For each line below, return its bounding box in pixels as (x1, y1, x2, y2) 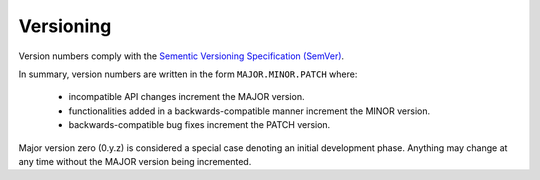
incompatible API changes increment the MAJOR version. (68, 91, 305, 103)
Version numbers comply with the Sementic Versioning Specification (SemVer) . (18, 50, 345, 62)
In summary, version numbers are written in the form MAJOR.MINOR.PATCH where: (18, 68, 358, 80)
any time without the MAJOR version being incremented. (18, 155, 252, 167)
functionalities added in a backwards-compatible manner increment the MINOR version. (68, 105, 430, 117)
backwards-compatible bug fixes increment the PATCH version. (68, 119, 331, 131)
